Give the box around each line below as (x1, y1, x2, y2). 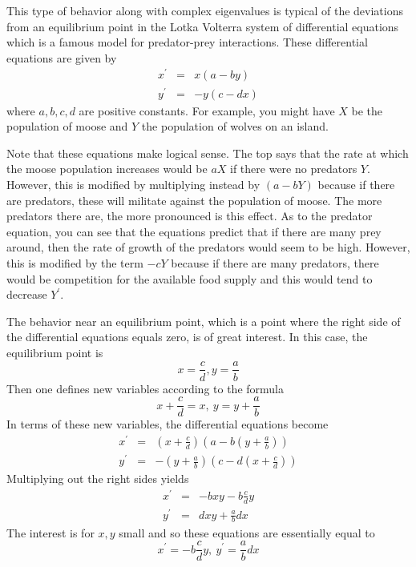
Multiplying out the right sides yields (6, 470, 189, 487)
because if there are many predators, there (171, 254, 379, 271)
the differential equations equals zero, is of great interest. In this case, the (6, 328, 368, 345)
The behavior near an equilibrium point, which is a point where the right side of (6, 312, 401, 329)
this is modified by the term (6, 254, 143, 271)
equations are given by (6, 49, 117, 66)
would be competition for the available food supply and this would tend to (6, 270, 373, 287)
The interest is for (6, 524, 95, 541)
